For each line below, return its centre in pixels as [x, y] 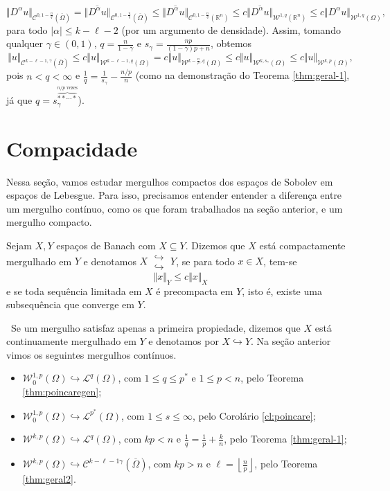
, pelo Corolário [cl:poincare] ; [254, 415]
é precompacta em [195, 291]
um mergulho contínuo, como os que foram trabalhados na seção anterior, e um [175, 208]
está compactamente [302, 245]
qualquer [25, 43]
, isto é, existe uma [282, 291]
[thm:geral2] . [49, 479]
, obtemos [231, 43]
